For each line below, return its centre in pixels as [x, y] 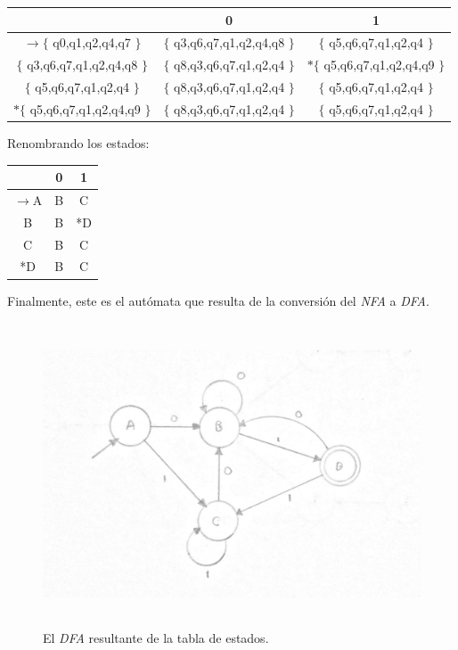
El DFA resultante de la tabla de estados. [156, 637]
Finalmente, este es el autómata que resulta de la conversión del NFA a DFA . [218, 300]
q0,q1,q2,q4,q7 [92, 42]
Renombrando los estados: [78, 142]
